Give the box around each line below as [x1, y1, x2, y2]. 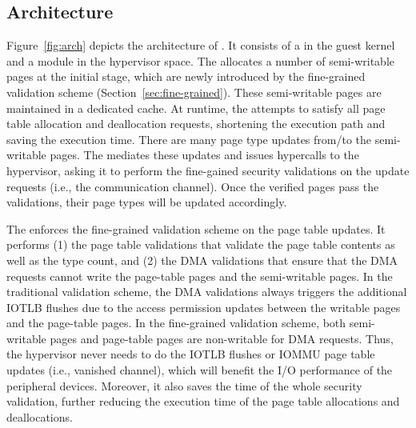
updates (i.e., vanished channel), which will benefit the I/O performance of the [6, 362, 393, 378]
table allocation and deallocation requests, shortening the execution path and [6, 115, 386, 132]
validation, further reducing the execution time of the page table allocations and [6, 393, 400, 410]
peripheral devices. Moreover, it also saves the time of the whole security [6, 377, 362, 394]
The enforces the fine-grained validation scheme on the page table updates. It [6, 220, 386, 237]
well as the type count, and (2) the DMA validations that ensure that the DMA [6, 251, 398, 268]
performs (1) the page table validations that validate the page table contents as [6, 236, 395, 253]
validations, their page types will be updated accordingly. [6, 194, 287, 210]
